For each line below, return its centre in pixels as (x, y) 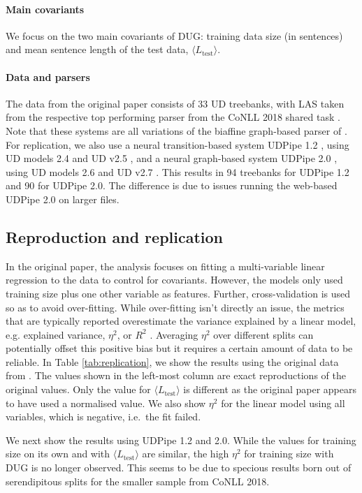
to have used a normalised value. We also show (106, 403)
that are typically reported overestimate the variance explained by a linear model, (181, 321)
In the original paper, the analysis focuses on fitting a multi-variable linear (165, 266)
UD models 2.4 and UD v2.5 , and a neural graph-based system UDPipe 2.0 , (172, 158)
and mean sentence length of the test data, (97, 49)
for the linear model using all (283, 403)
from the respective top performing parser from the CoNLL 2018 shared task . (173, 117)
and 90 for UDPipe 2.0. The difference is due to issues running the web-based (172, 185)
